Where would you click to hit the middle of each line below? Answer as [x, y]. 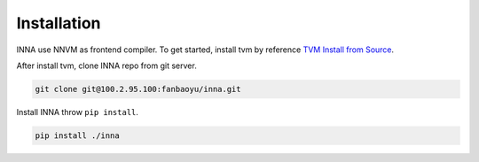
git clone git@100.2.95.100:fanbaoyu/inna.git [138, 89]
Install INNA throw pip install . [78, 112]
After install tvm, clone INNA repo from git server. [106, 66]
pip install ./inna [77, 135]
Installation [59, 23]
